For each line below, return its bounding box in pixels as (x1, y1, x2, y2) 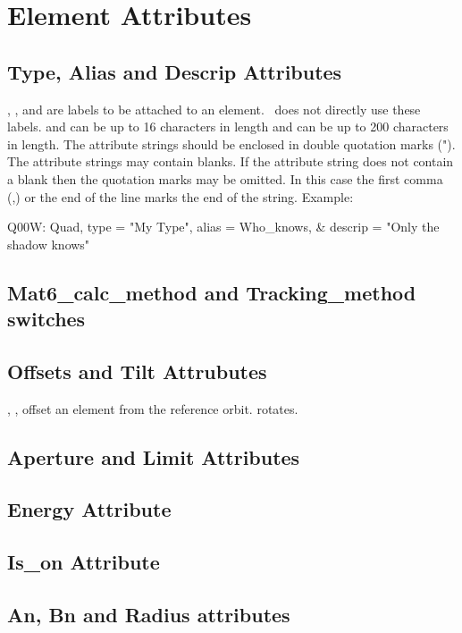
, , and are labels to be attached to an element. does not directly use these (7, 99, 421, 118)
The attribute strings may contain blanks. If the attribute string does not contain (7, 152, 454, 171)
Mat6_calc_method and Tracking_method (7, 278, 416, 306)
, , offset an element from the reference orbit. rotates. (7, 399, 298, 418)
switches (7, 305, 86, 333)
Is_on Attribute (7, 548, 160, 576)
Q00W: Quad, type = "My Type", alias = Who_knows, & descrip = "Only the (7, 217, 440, 236)
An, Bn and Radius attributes (7, 601, 290, 629)
